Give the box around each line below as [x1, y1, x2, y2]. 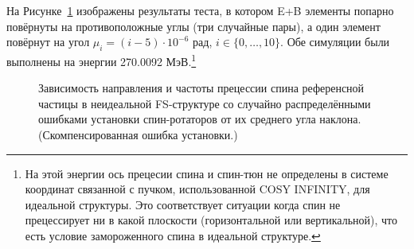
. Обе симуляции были [280, 33, 390, 50]
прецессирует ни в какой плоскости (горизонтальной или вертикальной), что [25, 212, 398, 228]
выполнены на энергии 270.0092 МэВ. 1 [6, 50, 197, 69]
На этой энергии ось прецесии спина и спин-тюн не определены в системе [25, 165, 389, 181]
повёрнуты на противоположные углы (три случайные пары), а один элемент [6, 18, 381, 34]
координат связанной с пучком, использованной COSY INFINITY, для [25, 181, 370, 197]
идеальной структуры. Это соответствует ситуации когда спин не [25, 196, 341, 212]
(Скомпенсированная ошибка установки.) [38, 126, 238, 143]
